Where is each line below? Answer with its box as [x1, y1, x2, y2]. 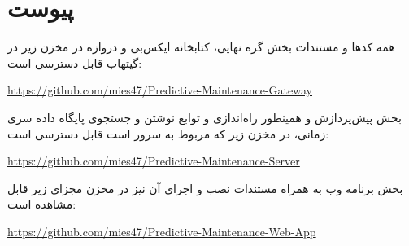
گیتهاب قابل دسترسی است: [7, 54, 142, 71]
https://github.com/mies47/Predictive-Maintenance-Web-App [7, 222, 316, 239]
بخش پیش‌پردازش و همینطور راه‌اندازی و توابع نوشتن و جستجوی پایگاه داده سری [7, 108, 402, 125]
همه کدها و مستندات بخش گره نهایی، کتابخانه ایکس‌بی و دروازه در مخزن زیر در [7, 38, 395, 55]
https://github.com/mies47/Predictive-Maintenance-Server [7, 152, 300, 169]
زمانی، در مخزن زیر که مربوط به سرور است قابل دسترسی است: [7, 125, 329, 142]
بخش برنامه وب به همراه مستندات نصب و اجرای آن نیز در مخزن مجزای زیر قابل [7, 179, 403, 196]
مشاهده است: [7, 195, 76, 213]
